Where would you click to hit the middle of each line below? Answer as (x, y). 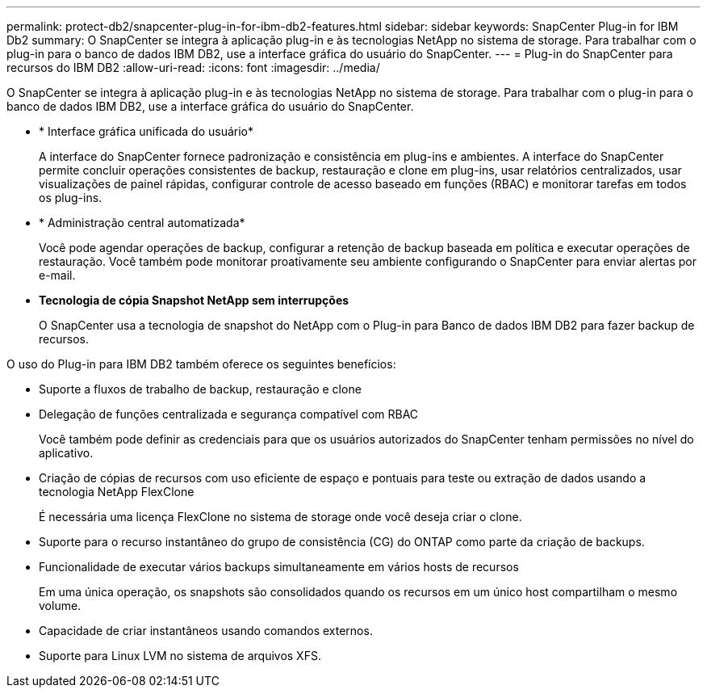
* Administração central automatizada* (142, 223)
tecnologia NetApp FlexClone (117, 492)
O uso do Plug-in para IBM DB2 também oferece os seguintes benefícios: (201, 364)
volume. (60, 606)
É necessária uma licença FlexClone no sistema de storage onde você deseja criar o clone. (280, 517)
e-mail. (57, 275)
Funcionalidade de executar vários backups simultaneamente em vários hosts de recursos (279, 567)
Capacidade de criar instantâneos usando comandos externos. (206, 631)
